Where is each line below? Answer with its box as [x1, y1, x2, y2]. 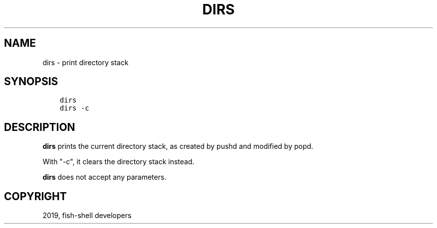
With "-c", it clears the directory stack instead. [42, 157, 195, 166]
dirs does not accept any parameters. [42, 173, 167, 182]
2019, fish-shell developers [42, 211, 132, 220]
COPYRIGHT [4, 190, 67, 203]
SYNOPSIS [4, 75, 58, 88]
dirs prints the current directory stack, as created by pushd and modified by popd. [42, 142, 313, 151]
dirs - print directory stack [42, 58, 129, 67]
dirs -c [59, 104, 89, 113]
